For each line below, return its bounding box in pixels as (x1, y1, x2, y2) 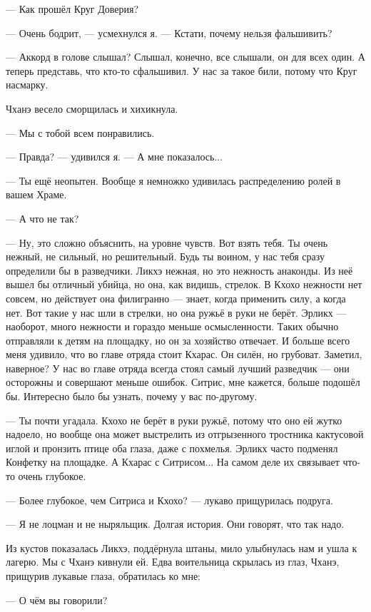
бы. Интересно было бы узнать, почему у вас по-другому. (6, 389, 258, 404)
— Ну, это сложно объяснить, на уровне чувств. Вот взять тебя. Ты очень (6, 235, 328, 250)
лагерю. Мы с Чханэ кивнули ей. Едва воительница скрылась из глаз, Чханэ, (6, 554, 340, 569)
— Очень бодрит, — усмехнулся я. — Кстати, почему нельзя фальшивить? (6, 25, 332, 40)
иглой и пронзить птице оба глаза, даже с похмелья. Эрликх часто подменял (6, 440, 338, 455)
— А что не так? (6, 210, 79, 225)
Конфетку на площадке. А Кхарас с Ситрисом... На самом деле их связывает (6, 454, 340, 469)
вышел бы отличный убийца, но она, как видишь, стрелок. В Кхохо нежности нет (6, 277, 362, 292)
